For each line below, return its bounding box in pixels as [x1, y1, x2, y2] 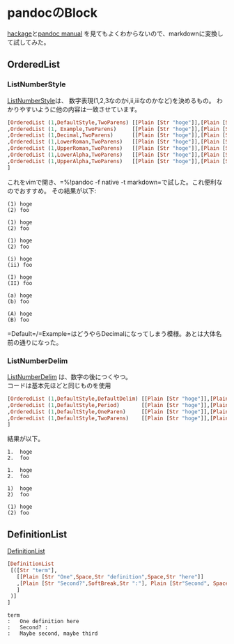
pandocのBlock [7, 5, 97, 21]
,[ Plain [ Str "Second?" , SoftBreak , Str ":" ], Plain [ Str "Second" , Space [16, 580, 229, 587]
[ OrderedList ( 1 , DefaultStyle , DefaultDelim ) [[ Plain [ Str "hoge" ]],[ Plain [7, 395, 229, 402]
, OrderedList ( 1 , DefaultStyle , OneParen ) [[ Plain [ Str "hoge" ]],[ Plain [7, 408, 229, 415]
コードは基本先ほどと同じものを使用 [7, 381, 111, 390]
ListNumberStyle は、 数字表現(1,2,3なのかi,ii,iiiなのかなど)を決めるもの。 [7, 96, 215, 105]
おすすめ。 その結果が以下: [19, 186, 96, 194]
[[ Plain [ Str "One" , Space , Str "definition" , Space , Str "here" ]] [16, 573, 204, 581]
